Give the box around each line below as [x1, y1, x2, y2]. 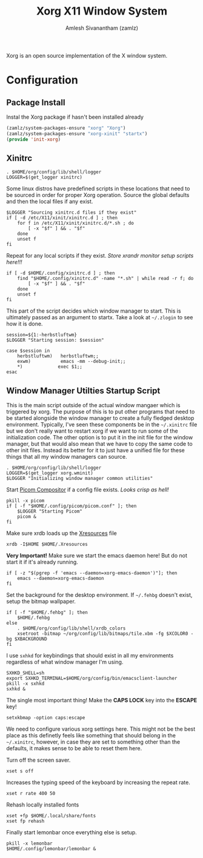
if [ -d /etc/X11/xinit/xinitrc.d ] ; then [6, 215, 118, 221]
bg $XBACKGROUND [6, 636, 47, 642]
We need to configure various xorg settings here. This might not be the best [6, 725, 196, 733]
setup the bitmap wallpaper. [6, 598, 76, 605]
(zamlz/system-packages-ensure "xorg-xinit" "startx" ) [6, 130, 148, 137]
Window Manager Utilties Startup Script [6, 385, 161, 396]
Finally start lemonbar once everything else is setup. [6, 829, 138, 836]
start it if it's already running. [6, 559, 79, 566]
